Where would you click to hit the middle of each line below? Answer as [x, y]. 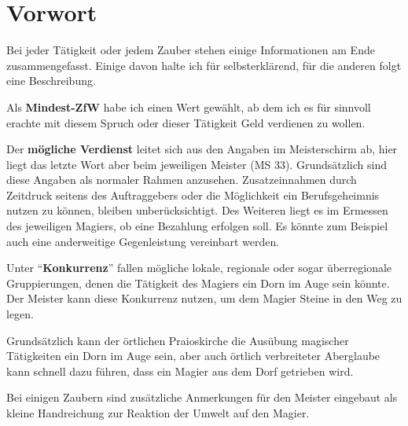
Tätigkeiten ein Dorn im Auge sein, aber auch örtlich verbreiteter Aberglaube [193, 356]
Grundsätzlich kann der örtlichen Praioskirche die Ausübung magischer [178, 340]
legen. [20, 314]
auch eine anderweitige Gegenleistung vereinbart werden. [143, 241]
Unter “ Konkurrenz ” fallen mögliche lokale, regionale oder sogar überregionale [199, 268]
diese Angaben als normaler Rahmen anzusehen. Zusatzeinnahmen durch [182, 180]
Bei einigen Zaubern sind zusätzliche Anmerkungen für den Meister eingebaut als [202, 397]
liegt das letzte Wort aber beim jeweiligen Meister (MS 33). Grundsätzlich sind [197, 164]
